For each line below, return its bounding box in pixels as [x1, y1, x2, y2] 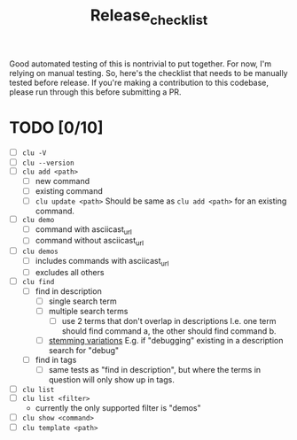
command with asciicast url [35, 223, 133, 236]
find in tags [35, 354, 77, 365]
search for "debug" [48, 344, 120, 355]
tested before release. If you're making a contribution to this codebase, [9, 77, 269, 88]
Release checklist [90, 5, 208, 28]
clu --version [21, 158, 74, 167]
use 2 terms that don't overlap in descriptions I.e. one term [61, 315, 277, 326]
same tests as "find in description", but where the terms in [48, 365, 262, 375]
